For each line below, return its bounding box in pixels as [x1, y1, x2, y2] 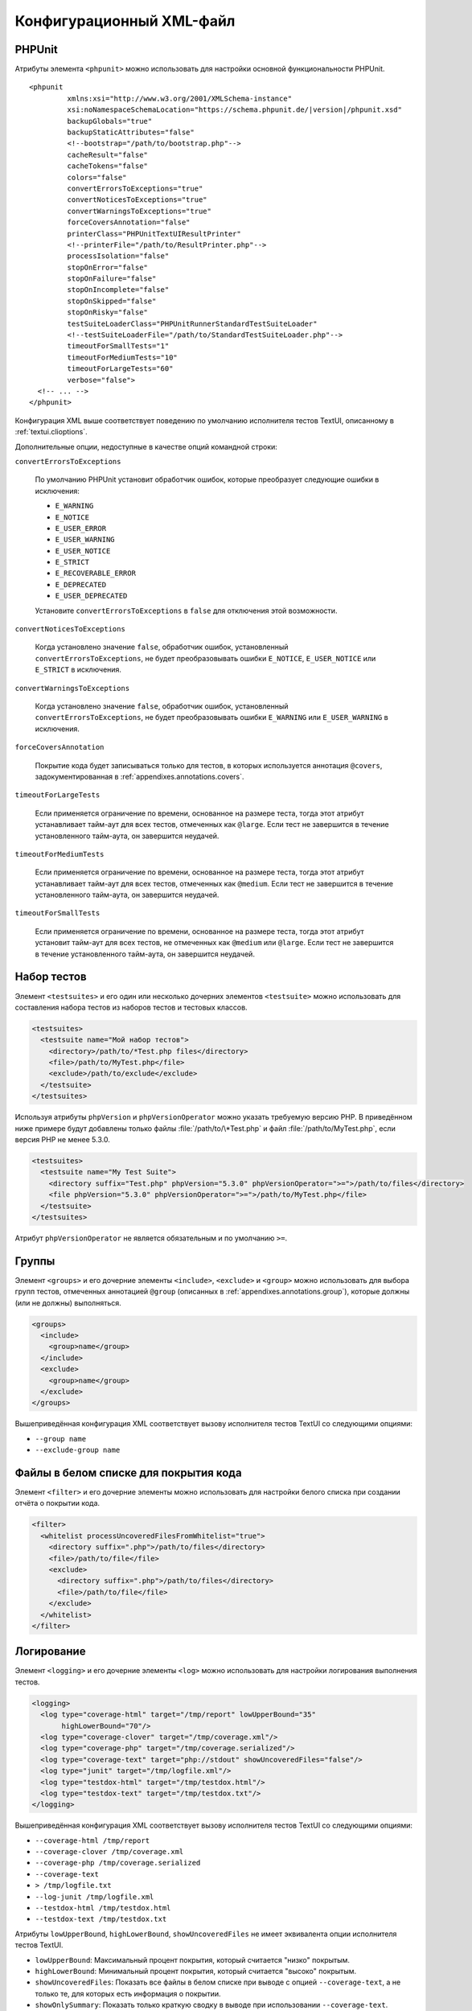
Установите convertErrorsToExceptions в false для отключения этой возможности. [35, 606, 338, 615]
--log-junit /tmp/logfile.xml [35, 1892, 154, 1902]
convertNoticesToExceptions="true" [67, 195, 208, 204]
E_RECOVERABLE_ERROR [55, 569, 137, 578]
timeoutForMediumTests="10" [67, 352, 179, 362]
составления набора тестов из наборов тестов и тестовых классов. [14, 1002, 248, 1012]
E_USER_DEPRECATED [55, 591, 128, 601]
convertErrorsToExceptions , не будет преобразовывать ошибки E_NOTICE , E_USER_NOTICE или [35, 653, 376, 663]
